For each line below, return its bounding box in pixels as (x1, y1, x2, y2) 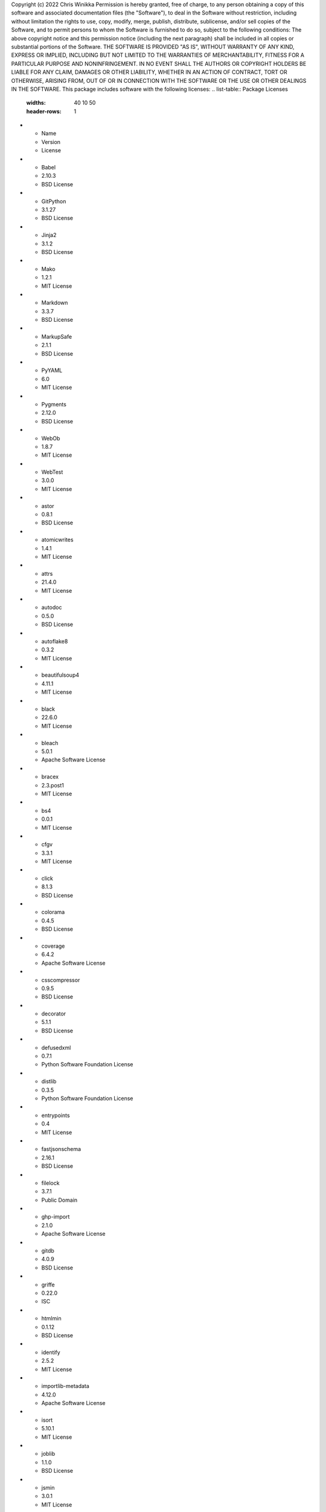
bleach (41, 739, 59, 746)
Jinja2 (41, 232, 57, 239)
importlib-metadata (41, 1383, 90, 1390)
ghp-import (41, 1213, 70, 1220)
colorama (41, 908, 65, 916)
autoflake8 (41, 637, 68, 645)
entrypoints (41, 1112, 70, 1119)
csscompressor (41, 976, 80, 983)
